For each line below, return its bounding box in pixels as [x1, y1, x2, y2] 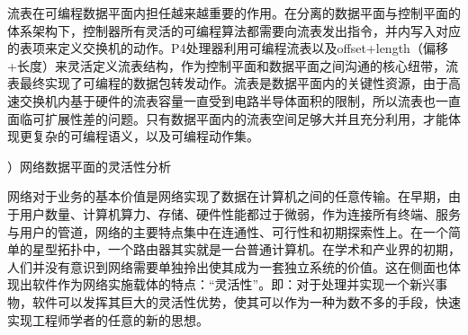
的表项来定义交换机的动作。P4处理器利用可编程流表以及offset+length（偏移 [7, 39, 448, 57]
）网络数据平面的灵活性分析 [7, 156, 171, 175]
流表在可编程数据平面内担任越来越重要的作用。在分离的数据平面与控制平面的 [7, 4, 461, 22]
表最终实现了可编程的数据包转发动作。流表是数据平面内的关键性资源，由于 [7, 74, 448, 93]
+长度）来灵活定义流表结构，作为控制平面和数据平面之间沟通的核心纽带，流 [7, 56, 458, 75]
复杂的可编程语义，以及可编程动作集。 [31, 127, 259, 145]
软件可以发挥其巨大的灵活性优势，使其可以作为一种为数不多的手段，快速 [31, 292, 461, 311]
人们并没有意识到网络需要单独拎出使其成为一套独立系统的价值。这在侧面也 [7, 257, 448, 276]
